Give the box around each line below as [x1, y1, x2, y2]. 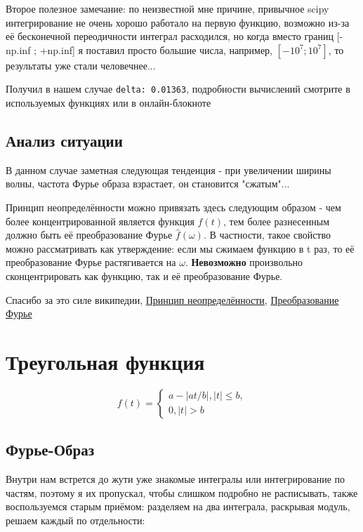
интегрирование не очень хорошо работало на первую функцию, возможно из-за [6, 15, 350, 29]
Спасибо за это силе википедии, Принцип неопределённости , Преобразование [6, 292, 339, 307]
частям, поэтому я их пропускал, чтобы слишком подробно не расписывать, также [6, 485, 358, 500]
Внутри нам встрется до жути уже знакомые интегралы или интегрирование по [6, 472, 345, 486]
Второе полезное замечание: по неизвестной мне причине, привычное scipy [6, 1, 329, 15]
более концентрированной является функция [6, 213, 194, 228]
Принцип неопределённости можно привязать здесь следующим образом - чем [6, 200, 341, 215]
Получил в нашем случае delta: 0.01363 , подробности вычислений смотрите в [6, 81, 350, 96]
